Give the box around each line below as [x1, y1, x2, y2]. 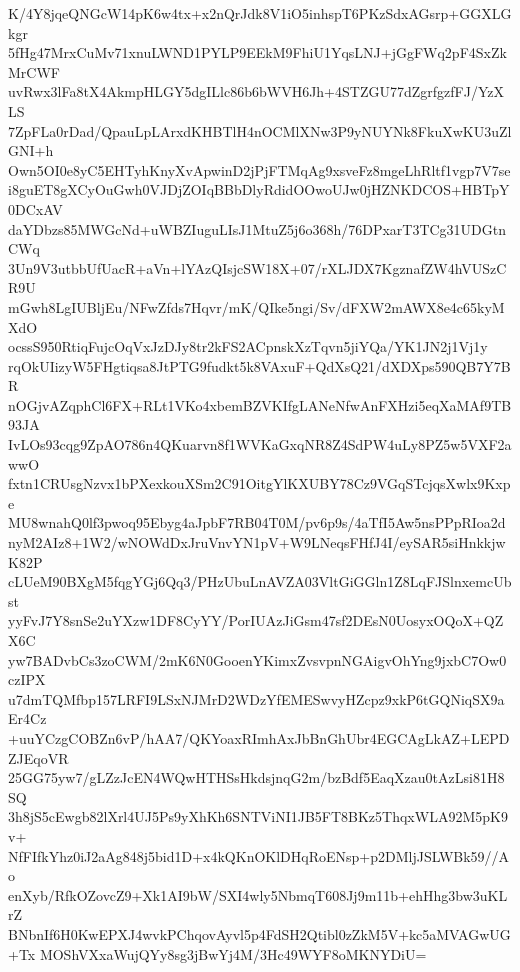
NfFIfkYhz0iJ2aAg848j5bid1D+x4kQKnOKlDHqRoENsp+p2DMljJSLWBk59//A [8, 845, 510, 866]
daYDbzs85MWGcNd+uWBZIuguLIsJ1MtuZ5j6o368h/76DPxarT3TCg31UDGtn [8, 218, 507, 239]
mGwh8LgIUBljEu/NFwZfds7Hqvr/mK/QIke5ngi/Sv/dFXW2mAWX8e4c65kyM [8, 296, 505, 317]
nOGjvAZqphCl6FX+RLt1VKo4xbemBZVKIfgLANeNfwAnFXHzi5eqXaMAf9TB [8, 394, 512, 415]
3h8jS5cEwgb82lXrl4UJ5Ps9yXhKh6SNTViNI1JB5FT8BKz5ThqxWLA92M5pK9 [8, 806, 508, 827]
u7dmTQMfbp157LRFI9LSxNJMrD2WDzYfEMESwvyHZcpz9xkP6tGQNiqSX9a [8, 688, 505, 709]
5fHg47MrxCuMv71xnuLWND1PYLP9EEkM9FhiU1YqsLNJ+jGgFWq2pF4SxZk [8, 42, 507, 63]
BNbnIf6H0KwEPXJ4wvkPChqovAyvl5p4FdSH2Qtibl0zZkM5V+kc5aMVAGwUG [8, 923, 511, 944]
